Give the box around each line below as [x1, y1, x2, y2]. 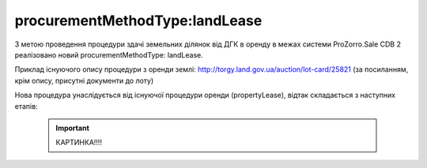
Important [55, 123, 90, 133]
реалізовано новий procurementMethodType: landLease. [14, 50, 203, 59]
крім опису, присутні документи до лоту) [14, 76, 154, 85]
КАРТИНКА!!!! [55, 138, 103, 147]
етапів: [14, 101, 39, 110]
